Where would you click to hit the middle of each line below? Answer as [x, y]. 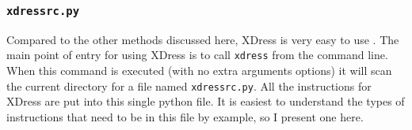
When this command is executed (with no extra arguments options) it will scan [199, 71]
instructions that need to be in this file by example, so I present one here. [185, 116]
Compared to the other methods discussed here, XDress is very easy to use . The [203, 39]
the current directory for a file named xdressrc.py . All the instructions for [189, 85]
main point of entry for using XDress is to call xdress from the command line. [197, 55]
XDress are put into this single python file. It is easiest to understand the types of [206, 101]
